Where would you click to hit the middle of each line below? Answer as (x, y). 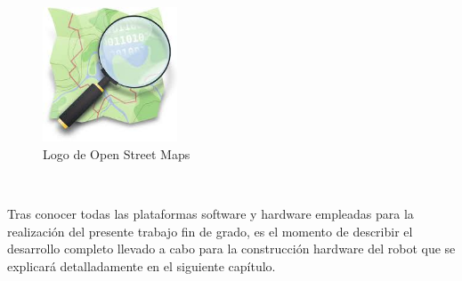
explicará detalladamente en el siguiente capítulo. (142, 265)
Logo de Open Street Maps (117, 153)
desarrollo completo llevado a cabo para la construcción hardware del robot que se (231, 249)
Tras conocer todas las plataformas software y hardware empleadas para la (211, 213)
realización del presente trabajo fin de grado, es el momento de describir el (210, 231)
